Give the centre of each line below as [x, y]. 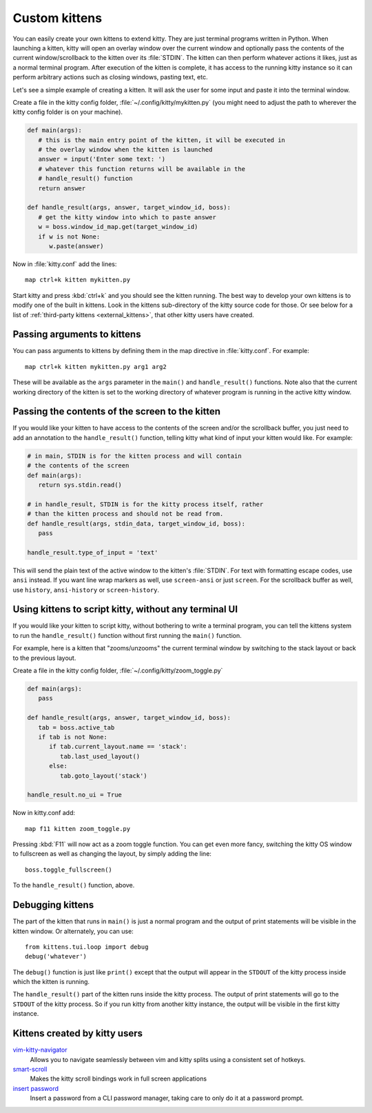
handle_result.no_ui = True [74, 795]
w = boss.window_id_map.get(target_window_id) [118, 227]
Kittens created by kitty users [77, 1033]
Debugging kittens [53, 905]
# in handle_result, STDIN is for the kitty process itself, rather [145, 504]
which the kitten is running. [51, 982]
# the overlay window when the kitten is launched [125, 150]
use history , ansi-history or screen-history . [86, 590]
